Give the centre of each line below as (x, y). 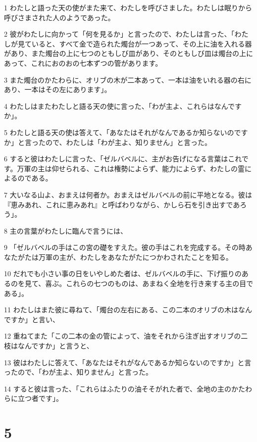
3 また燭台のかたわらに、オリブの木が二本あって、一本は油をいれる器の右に (128, 79)
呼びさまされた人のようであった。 (59, 17)
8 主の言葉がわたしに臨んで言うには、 (66, 230)
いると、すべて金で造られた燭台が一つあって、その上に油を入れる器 (142, 43)
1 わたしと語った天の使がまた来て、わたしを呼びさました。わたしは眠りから (128, 7)
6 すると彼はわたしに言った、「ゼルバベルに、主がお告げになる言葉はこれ (123, 159)
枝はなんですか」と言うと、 (49, 346)
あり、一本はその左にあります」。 (58, 89)
